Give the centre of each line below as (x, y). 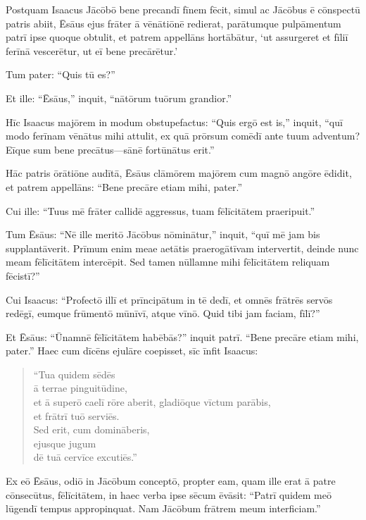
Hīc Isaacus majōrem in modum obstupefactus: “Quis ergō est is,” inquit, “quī (174, 122)
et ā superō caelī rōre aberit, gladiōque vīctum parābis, (152, 402)
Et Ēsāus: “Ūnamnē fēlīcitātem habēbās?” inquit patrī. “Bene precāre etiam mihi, (182, 336)
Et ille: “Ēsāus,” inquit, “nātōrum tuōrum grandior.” (119, 98)
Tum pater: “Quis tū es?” (61, 74)
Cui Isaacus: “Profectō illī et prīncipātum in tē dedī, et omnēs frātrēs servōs (169, 299)
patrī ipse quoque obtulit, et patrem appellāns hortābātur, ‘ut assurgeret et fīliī (177, 37)
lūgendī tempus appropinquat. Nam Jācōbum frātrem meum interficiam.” (163, 508)
